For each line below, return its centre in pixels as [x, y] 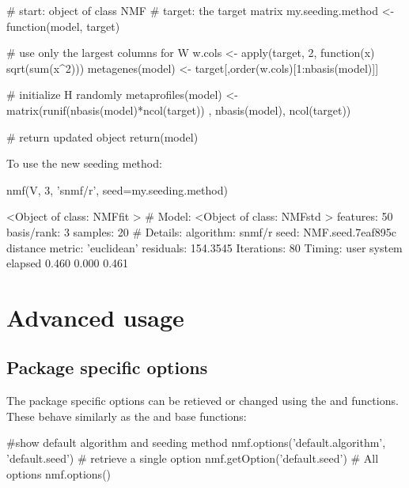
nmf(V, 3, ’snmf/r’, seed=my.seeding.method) [117, 189]
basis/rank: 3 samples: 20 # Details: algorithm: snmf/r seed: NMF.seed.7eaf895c [202, 231]
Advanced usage [95, 317]
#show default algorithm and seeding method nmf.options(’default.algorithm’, [196, 443]
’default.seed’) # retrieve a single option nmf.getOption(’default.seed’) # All [193, 458]
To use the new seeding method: [84, 163]
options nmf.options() [59, 473]
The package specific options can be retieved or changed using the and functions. [203, 401]
